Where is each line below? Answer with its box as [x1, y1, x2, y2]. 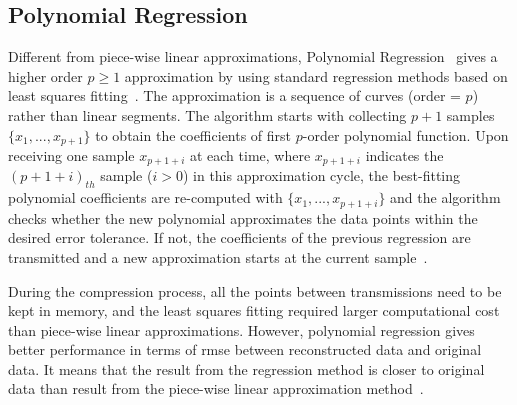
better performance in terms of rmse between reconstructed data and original [8, 339, 482, 360]
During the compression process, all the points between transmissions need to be [8, 280, 502, 301]
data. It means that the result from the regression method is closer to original [8, 358, 485, 379]
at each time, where [189, 145, 311, 166]
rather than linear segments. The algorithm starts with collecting [8, 104, 407, 125]
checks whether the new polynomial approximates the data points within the [8, 207, 478, 228]
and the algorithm [390, 187, 501, 208]
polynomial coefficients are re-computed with [8, 187, 283, 208]
